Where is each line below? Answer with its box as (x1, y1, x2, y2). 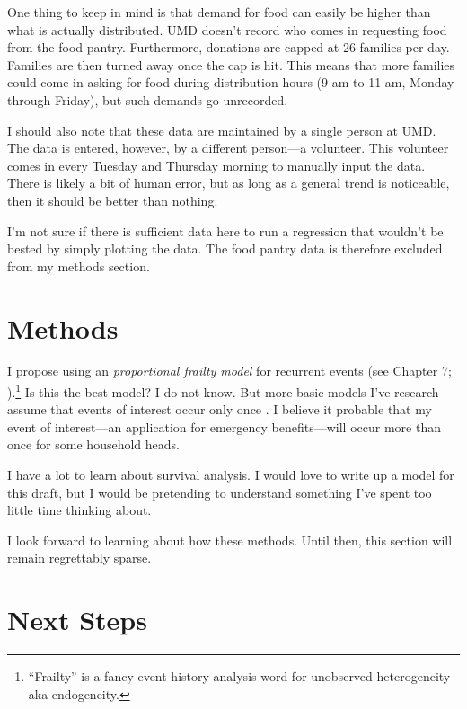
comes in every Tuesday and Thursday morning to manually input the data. (7, 155, 426, 174)
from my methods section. (7, 256, 150, 275)
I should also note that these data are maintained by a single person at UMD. (7, 120, 436, 139)
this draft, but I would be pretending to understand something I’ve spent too (7, 483, 432, 501)
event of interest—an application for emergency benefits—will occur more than (7, 417, 441, 436)
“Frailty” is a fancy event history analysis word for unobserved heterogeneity (28, 667, 451, 686)
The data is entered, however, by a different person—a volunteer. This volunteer (7, 138, 449, 157)
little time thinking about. (7, 501, 152, 519)
